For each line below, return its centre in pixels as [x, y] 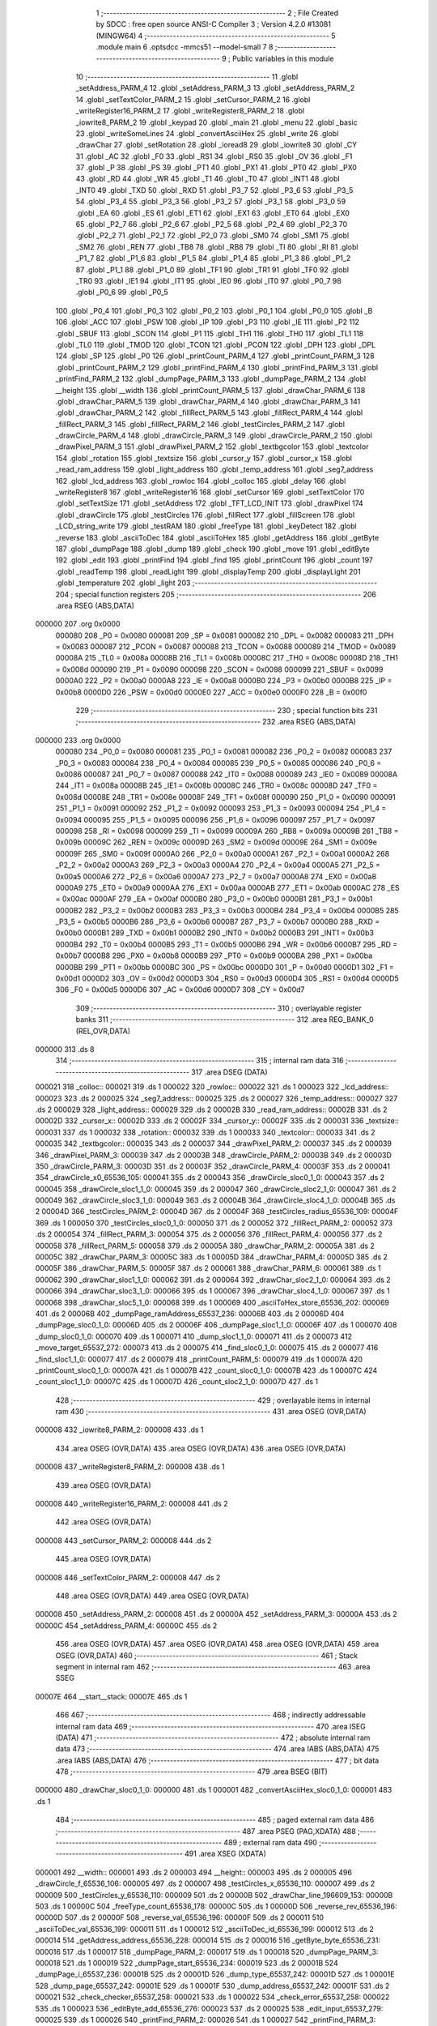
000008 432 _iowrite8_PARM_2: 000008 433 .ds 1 [119, 1430]
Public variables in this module [283, 58]
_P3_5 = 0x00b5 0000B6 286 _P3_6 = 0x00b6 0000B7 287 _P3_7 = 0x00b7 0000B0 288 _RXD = [218, 922]
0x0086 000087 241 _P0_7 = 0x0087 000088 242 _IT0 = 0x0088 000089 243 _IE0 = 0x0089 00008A [227, 774]
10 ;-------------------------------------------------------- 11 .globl [187, 76]
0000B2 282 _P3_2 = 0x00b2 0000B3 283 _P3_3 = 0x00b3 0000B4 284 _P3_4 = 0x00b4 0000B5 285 [227, 910]
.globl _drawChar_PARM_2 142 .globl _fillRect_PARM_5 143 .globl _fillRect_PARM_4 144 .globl [209, 412]
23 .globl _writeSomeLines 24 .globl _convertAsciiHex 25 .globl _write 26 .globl [207, 133]
